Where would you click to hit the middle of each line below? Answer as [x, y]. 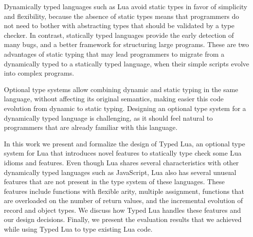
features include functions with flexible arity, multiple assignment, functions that [124, 191]
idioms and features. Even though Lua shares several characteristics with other [121, 162]
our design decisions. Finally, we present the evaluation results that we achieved [123, 219]
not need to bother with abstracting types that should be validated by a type [119, 25]
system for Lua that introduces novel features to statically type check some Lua [123, 153]
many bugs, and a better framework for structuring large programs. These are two [126, 44]
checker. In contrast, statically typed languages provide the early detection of [119, 35]
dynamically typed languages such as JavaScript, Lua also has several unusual [120, 172]
